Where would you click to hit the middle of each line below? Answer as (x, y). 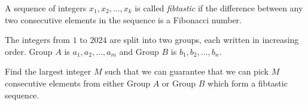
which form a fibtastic (248, 83)
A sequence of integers (46, 8)
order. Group (29, 51)
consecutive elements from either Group (78, 83)
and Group (139, 51)
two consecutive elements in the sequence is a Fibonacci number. (123, 19)
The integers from (38, 40)
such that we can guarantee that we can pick (187, 71)
